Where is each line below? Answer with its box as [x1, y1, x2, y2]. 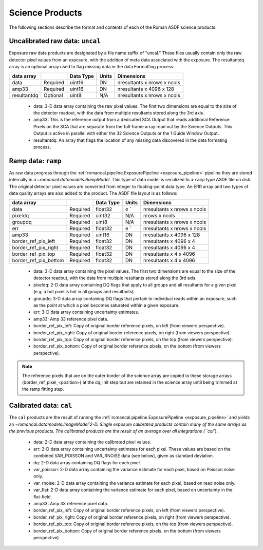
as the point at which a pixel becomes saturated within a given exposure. [33, 303, 180, 308]
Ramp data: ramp [9, 156, 62, 165]
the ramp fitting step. [22, 386, 64, 392]
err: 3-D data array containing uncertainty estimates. [33, 309, 139, 315]
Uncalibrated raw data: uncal [9, 37, 101, 45]
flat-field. [33, 493, 52, 499]
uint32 [95, 212, 111, 219]
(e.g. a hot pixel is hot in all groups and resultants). [33, 289, 135, 295]
